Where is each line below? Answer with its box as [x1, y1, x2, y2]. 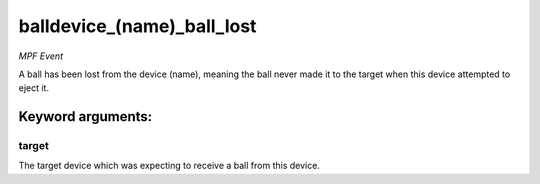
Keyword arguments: [18, 108, 153, 125]
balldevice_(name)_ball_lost [18, 15, 257, 37]
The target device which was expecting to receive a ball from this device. [18, 160, 320, 172]
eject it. [18, 82, 50, 94]
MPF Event [18, 50, 64, 62]
